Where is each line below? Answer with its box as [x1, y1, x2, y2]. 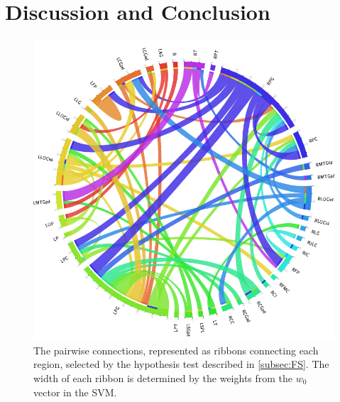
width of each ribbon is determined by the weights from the [33, 370, 293, 385]
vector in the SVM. [33, 384, 117, 399]
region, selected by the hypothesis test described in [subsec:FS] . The [33, 357, 329, 371]
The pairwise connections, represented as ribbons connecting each [33, 342, 319, 357]
